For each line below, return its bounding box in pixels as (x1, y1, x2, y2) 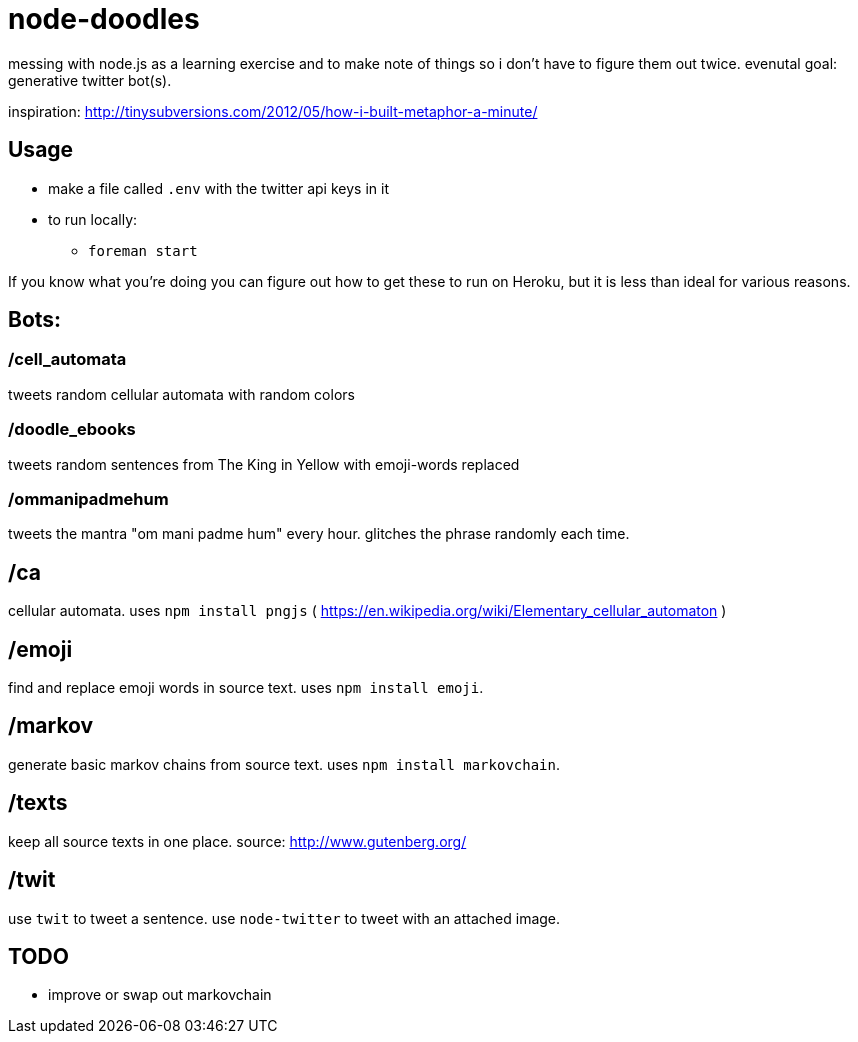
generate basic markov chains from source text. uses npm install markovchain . (8, 755, 561, 773)
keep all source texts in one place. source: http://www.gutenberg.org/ (8, 832, 467, 850)
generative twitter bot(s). (8, 71, 172, 89)
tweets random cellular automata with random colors (8, 385, 355, 403)
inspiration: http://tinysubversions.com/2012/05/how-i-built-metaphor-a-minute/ (8, 102, 538, 120)
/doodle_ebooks (8, 419, 136, 440)
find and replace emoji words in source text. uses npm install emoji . (8, 679, 484, 696)
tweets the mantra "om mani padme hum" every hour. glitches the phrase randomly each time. (8, 525, 630, 543)
